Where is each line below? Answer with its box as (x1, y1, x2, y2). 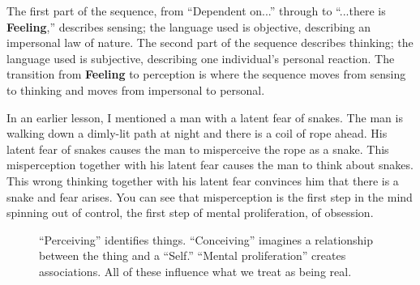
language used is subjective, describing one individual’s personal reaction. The (6, 49, 395, 66)
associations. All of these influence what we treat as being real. (39, 262, 352, 279)
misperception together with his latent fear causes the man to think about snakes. (6, 156, 414, 173)
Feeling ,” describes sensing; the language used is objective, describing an (6, 18, 371, 35)
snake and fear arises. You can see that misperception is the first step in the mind (6, 188, 413, 205)
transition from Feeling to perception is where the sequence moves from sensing (6, 66, 406, 83)
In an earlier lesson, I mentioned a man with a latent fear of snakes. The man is (6, 108, 403, 125)
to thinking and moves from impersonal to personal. (6, 81, 265, 98)
